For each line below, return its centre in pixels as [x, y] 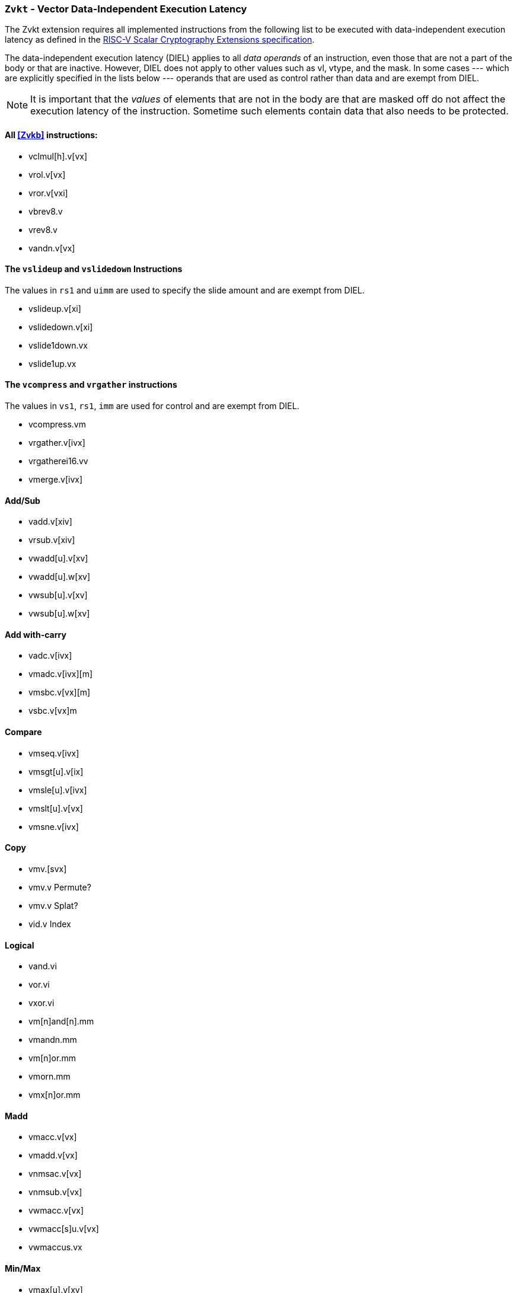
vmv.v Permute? [60, 887]
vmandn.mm [53, 1040]
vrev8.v [43, 229]
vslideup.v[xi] [55, 308]
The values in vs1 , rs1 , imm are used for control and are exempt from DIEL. [152, 406]
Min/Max [23, 1268]
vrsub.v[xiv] [52, 540]
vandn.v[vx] [52, 248]
